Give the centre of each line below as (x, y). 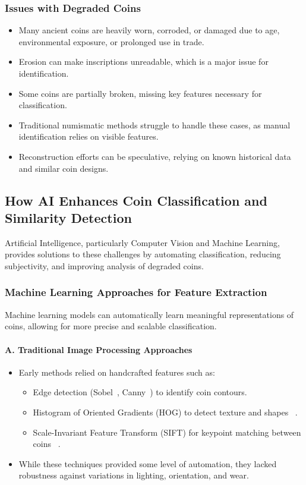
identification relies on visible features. (89, 136)
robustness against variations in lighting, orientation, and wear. (134, 475)
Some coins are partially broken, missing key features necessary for (140, 93)
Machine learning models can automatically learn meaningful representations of (149, 314)
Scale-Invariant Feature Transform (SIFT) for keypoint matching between (167, 432)
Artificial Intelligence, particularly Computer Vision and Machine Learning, (142, 242)
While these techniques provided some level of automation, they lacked (148, 463)
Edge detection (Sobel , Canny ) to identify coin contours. (140, 392)
